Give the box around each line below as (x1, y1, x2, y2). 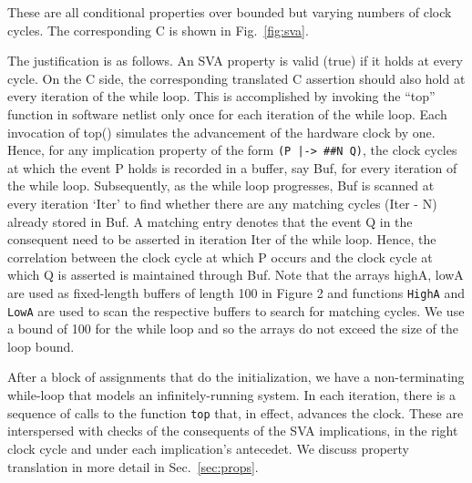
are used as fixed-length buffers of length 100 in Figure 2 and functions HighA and (7, 283, 465, 302)
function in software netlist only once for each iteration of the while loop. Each (7, 104, 447, 123)
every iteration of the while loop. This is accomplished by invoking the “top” (7, 87, 436, 106)
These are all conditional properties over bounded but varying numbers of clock (7, 3, 452, 21)
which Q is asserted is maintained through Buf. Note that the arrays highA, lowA (7, 265, 464, 284)
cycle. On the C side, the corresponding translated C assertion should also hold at (7, 68, 466, 87)
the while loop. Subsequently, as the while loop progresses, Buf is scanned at (7, 176, 435, 195)
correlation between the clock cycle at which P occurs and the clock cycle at (7, 247, 433, 266)
